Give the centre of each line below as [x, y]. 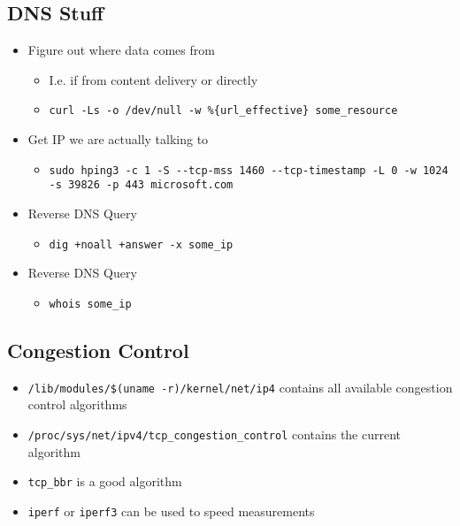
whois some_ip [90, 304]
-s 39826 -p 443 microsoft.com [141, 185]
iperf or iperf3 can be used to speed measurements [171, 511]
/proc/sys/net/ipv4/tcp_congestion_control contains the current [215, 434]
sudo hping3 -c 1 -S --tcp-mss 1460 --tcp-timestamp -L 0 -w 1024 [249, 170]
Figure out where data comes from [121, 50]
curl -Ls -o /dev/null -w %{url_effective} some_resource [223, 111]
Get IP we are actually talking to [118, 139]
